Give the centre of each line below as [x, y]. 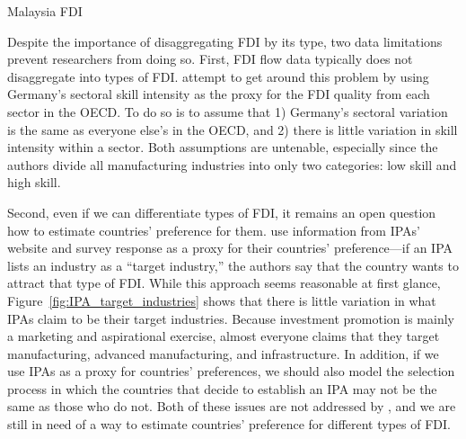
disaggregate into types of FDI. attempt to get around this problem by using [218, 76]
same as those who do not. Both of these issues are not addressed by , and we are [232, 406]
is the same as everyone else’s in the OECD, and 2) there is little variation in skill [233, 129]
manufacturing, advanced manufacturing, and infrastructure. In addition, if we [223, 353]
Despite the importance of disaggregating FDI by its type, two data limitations [225, 41]
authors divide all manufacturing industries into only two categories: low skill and [232, 164]
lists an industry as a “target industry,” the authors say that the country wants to [233, 265]
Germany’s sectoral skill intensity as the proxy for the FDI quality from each [219, 94]
